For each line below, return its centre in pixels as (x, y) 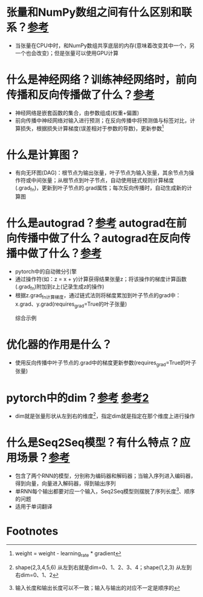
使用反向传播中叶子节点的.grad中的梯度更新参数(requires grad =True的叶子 (106, 363)
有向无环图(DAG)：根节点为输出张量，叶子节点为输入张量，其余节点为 (102, 173)
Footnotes (32, 531)
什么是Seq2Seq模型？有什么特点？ (93, 443)
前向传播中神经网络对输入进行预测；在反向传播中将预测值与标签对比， (102, 120)
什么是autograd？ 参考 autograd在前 (97, 223)
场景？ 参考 (44, 458)
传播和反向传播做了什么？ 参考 (81, 95)
